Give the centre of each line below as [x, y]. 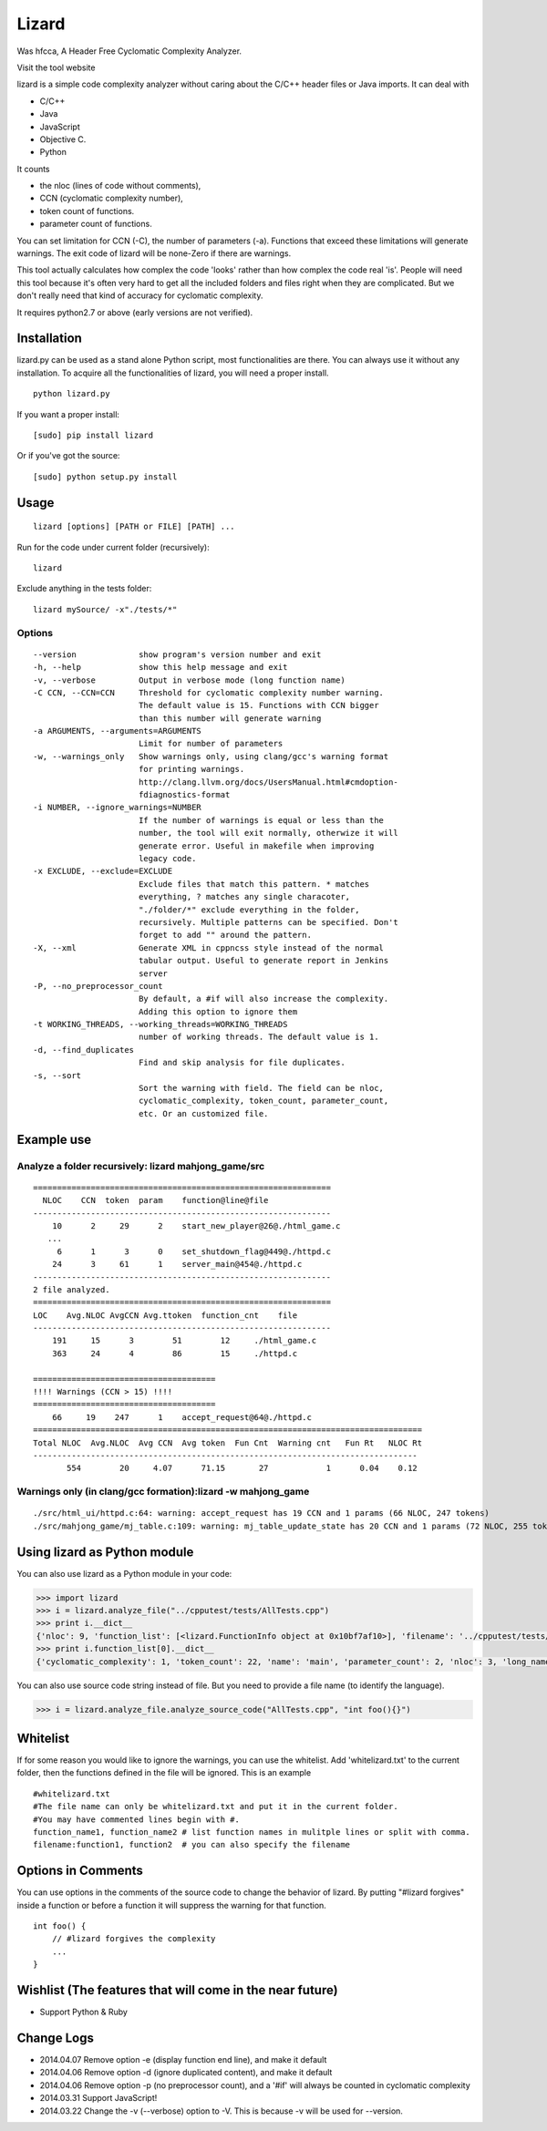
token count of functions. [87, 211]
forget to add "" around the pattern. [225, 935]
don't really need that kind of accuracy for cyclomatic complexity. [140, 295]
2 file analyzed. [72, 1289]
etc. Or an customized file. [203, 1113]
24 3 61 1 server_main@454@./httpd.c [177, 1264]
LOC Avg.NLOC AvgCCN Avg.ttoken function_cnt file [165, 1315]
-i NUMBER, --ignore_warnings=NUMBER [118, 808]
